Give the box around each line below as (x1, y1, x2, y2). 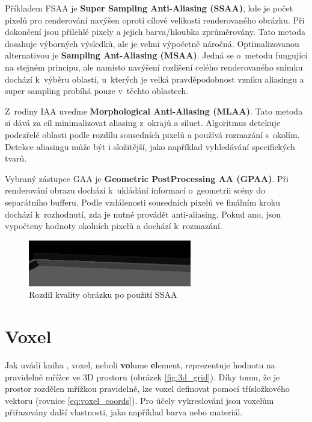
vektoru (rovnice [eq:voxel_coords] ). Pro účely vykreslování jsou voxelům (5, 394, 274, 406)
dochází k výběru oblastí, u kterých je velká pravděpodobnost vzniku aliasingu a (5, 72, 304, 85)
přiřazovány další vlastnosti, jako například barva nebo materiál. (5, 406, 243, 418)
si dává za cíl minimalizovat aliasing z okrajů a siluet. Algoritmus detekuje (5, 116, 281, 129)
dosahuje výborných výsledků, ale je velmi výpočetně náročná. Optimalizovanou (5, 37, 299, 49)
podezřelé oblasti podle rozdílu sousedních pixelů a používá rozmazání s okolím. (5, 128, 300, 140)
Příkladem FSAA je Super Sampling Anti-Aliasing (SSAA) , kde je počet (5, 2, 293, 14)
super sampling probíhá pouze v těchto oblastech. (5, 84, 189, 97)
